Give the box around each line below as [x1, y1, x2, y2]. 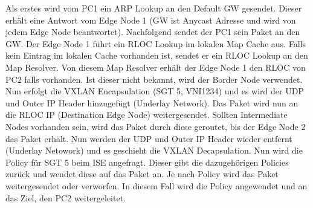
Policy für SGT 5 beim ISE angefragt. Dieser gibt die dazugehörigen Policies [5, 155, 289, 168]
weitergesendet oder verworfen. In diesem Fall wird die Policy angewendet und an [5, 179, 308, 192]
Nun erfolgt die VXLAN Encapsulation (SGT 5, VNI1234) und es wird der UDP [5, 85, 304, 97]
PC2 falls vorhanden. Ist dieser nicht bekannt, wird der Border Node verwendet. [5, 73, 303, 85]
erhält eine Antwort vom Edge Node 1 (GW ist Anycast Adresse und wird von [5, 13, 296, 26]
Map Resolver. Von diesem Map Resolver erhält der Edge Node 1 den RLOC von [5, 60, 306, 73]
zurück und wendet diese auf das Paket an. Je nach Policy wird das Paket [5, 167, 279, 180]
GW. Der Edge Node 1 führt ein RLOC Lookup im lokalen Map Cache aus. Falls [5, 37, 306, 50]
